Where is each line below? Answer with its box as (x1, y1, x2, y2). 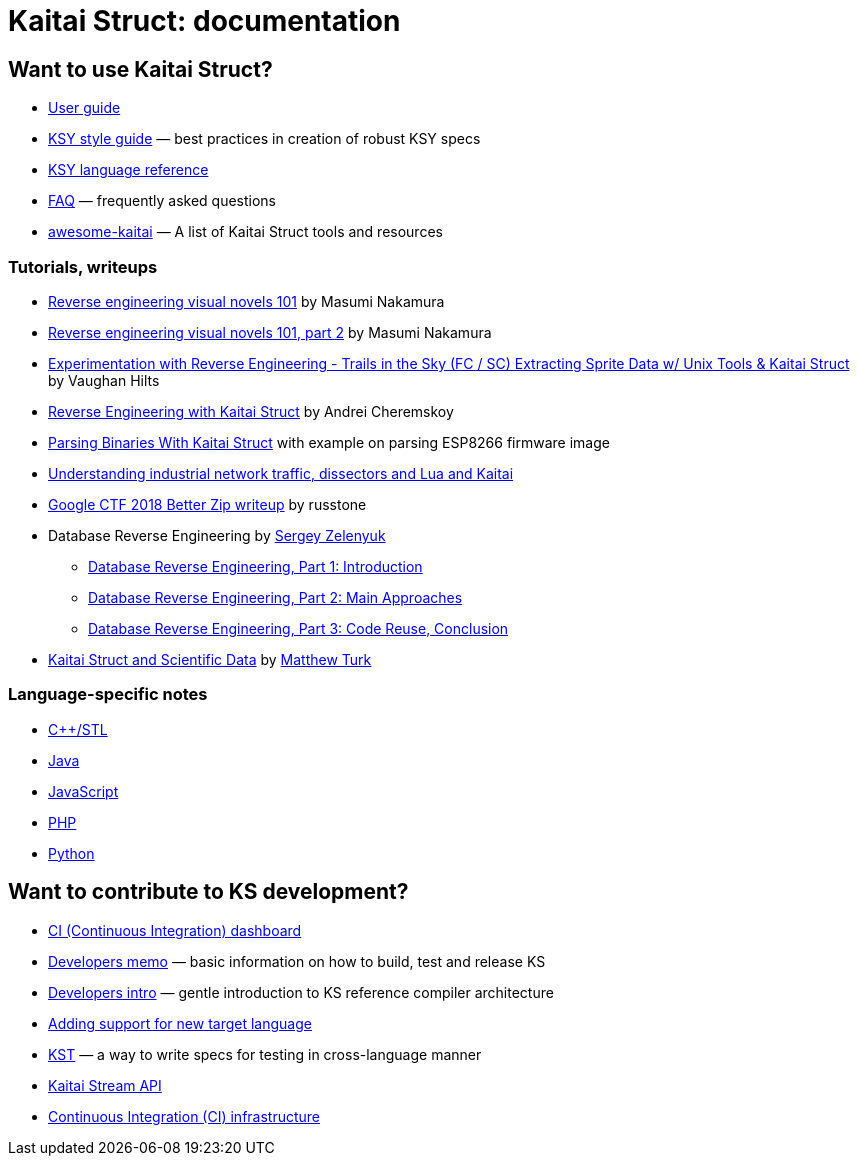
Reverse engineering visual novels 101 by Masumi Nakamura (48, 292, 445, 310)
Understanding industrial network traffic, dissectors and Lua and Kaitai (48, 464, 514, 482)
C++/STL (48, 720, 108, 738)
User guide (48, 99, 121, 117)
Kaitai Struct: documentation (8, 4, 401, 38)
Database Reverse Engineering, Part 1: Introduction (88, 557, 423, 575)
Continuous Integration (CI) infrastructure (48, 1107, 321, 1125)
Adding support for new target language (48, 1014, 312, 1032)
